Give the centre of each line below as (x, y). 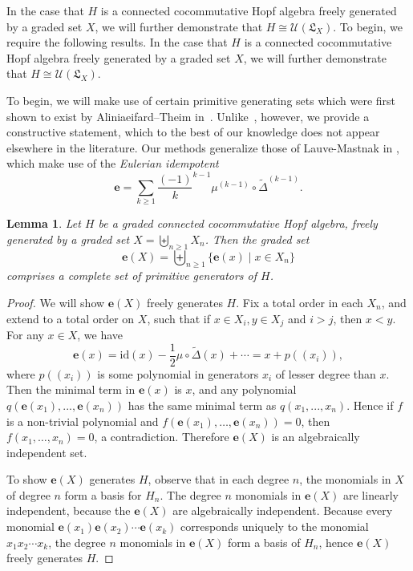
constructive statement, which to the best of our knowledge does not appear (193, 132)
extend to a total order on (71, 318)
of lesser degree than (326, 373)
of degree (28, 494)
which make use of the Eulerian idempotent (113, 163)
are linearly (370, 494)
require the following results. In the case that (117, 42)
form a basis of (264, 542)
